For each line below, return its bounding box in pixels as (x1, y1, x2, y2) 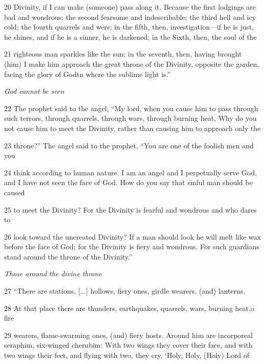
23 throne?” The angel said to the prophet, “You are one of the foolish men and (4, 140, 254, 150)
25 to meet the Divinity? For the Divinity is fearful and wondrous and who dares (4, 204, 257, 215)
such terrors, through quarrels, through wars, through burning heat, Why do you (4, 113, 257, 123)
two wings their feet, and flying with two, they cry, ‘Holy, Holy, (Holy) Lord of (4, 350, 250, 360)
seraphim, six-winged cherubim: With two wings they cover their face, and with (4, 340, 253, 350)
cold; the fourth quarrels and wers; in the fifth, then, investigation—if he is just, (4, 21, 254, 32)
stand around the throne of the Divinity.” (4, 251, 132, 262)
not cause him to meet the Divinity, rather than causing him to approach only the (4, 122, 261, 133)
